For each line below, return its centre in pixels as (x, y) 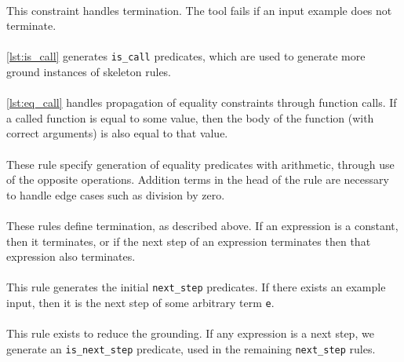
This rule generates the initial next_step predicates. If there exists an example (196, 287)
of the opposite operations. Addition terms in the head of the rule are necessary (198, 179)
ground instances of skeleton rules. (89, 72)
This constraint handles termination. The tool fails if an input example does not (199, 10)
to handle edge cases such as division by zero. (116, 194)
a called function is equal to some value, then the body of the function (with (190, 117)
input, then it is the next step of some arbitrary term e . (140, 302)
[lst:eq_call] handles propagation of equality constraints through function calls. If (202, 102)
